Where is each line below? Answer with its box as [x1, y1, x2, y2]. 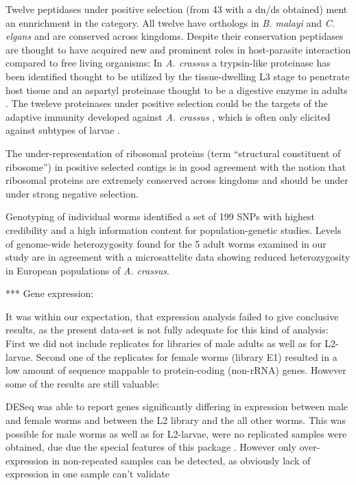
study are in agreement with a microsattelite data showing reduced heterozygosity [5, 250, 351, 264]
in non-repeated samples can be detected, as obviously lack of [51, 453, 311, 467]
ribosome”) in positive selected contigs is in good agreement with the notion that [5, 159, 346, 174]
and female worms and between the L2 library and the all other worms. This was [5, 413, 346, 427]
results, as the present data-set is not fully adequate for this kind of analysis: [5, 322, 329, 337]
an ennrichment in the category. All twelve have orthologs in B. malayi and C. [5, 15, 335, 29]
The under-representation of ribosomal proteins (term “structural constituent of [5, 145, 341, 160]
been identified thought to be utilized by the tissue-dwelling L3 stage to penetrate [5, 69, 350, 83]
